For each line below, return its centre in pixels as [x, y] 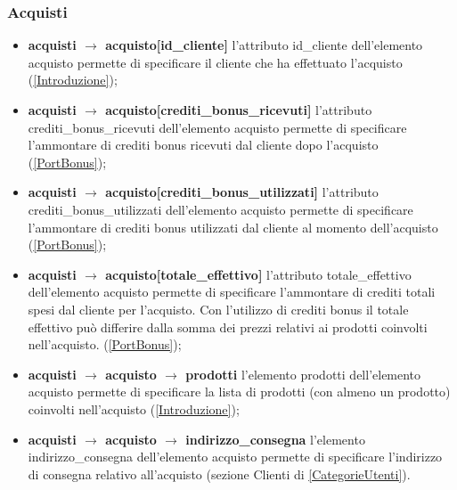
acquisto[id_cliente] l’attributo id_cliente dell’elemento [264, 45]
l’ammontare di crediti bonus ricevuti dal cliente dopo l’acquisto [203, 145]
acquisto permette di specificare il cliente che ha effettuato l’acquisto [215, 62]
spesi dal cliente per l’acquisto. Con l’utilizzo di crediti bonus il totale [218, 309]
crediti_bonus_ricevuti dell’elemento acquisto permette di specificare [217, 127]
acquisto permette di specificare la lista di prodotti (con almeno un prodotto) [239, 392]
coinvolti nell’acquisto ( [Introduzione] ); [134, 408]
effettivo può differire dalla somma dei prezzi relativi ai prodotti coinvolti [228, 327]
